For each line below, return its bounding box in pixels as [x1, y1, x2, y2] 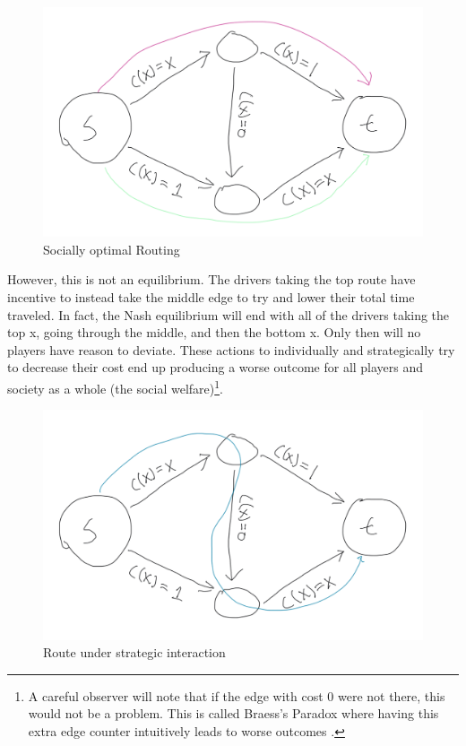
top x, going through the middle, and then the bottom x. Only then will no [7, 323, 421, 342]
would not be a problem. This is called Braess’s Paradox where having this [28, 704, 439, 723]
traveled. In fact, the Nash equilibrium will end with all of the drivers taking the [7, 305, 450, 324]
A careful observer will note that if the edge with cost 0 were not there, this [28, 686, 445, 705]
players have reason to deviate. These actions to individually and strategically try [7, 340, 455, 359]
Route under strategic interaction [43, 643, 226, 662]
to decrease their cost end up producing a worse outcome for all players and [7, 358, 424, 377]
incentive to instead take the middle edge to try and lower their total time [7, 288, 415, 307]
